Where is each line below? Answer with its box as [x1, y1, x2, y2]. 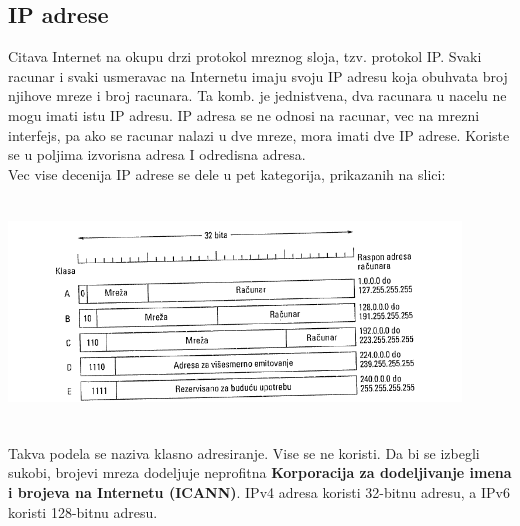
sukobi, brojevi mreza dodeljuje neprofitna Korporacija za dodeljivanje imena [8, 462, 512, 483]
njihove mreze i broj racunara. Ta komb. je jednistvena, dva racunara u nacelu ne [8, 85, 507, 106]
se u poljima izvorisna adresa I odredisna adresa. [8, 144, 306, 165]
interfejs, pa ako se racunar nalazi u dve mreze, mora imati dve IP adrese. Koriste [8, 124, 510, 145]
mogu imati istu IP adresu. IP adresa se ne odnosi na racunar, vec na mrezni [8, 104, 480, 125]
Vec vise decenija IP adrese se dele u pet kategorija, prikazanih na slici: [8, 163, 446, 184]
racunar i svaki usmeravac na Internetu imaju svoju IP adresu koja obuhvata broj [8, 65, 508, 86]
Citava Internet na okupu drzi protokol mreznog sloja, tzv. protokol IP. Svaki [8, 46, 482, 67]
